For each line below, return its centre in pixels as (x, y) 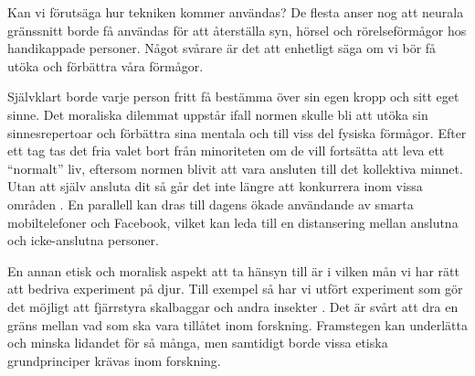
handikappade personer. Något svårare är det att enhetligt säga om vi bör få (222, 48)
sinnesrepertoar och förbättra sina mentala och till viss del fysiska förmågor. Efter (237, 132)
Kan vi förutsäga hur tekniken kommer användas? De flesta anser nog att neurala (236, 12)
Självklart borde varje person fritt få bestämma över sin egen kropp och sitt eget (233, 97)
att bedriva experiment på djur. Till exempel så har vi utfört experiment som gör (235, 289)
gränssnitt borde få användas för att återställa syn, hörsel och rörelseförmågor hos (237, 30)
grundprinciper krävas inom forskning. (114, 360)
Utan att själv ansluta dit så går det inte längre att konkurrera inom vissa (215, 186)
